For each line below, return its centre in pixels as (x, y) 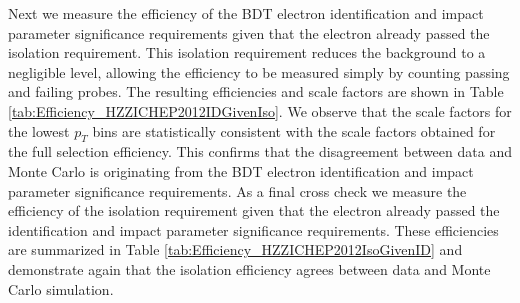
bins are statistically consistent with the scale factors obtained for (294, 130)
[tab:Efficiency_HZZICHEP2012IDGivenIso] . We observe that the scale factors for (260, 110)
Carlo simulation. (61, 288)
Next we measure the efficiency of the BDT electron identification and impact (246, 13)
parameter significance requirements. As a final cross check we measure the (237, 190)
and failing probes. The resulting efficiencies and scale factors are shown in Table (256, 91)
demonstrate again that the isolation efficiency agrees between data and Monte (249, 268)
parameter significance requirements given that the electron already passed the (249, 32)
